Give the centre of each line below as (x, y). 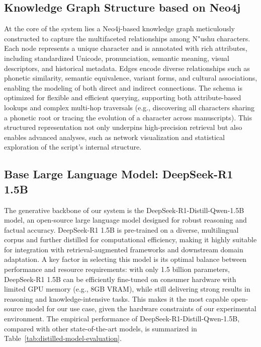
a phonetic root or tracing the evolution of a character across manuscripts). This (128, 117)
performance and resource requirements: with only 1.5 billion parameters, (117, 269)
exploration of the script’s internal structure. (73, 147)
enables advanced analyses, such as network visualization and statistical (114, 137)
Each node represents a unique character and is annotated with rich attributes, (126, 48)
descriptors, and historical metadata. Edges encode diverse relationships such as (127, 68)
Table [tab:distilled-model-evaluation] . (63, 338)
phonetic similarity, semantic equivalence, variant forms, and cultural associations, (131, 78)
